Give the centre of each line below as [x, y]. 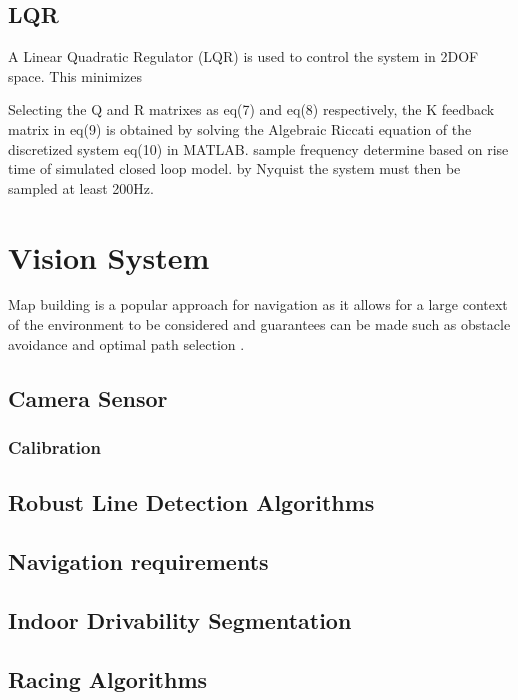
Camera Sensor [88, 397]
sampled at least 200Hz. [81, 187]
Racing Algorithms [108, 678]
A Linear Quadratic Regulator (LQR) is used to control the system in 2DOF [243, 56]
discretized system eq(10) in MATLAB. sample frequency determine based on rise [258, 148]
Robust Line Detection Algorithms [191, 502]
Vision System [109, 256]
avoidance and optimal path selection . [126, 343]
